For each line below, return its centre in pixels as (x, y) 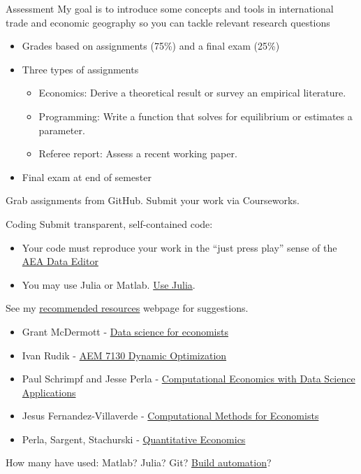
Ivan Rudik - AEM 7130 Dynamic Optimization (124, 355)
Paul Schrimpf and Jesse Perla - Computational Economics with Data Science (189, 379)
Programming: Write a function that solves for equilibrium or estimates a (196, 116)
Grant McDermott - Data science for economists (125, 331)
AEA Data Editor (60, 261)
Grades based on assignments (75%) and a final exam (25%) (151, 46)
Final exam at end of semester (87, 177)
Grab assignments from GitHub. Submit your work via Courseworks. (153, 200)
